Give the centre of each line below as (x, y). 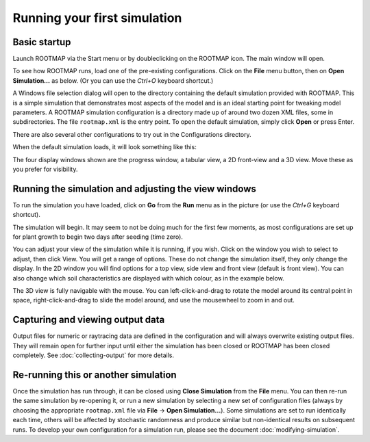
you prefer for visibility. (45, 169)
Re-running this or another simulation (95, 375)
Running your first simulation (97, 18)
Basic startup (42, 42)
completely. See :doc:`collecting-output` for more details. (94, 355)
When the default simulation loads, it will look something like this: (104, 147)
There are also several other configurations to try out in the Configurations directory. (132, 134)
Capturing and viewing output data (89, 320)
